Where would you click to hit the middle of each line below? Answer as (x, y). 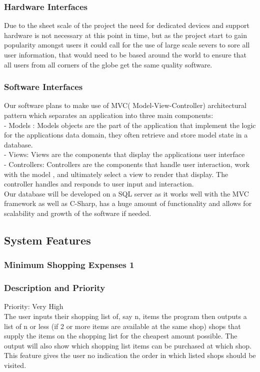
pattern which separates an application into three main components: (109, 115)
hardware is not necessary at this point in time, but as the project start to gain (125, 35)
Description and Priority (55, 288)
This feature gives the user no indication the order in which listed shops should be (130, 355)
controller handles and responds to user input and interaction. (99, 184)
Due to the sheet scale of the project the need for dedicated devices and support (127, 25)
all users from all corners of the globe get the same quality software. (108, 64)
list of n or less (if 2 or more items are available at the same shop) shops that (122, 326)
